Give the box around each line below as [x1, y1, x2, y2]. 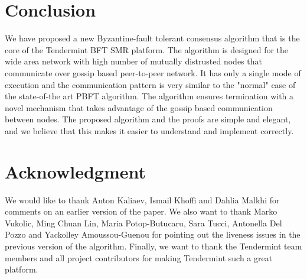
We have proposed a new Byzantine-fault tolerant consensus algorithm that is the [5, 32, 300, 44]
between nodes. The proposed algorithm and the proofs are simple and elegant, [5, 113, 291, 125]
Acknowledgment [5, 159, 146, 183]
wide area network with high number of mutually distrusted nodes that [5, 55, 262, 67]
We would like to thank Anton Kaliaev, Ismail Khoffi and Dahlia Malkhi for [5, 193, 280, 206]
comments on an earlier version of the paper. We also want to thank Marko [5, 205, 277, 218]
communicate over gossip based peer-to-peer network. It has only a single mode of [5, 66, 301, 79]
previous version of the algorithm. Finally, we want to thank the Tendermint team [5, 239, 302, 252]
